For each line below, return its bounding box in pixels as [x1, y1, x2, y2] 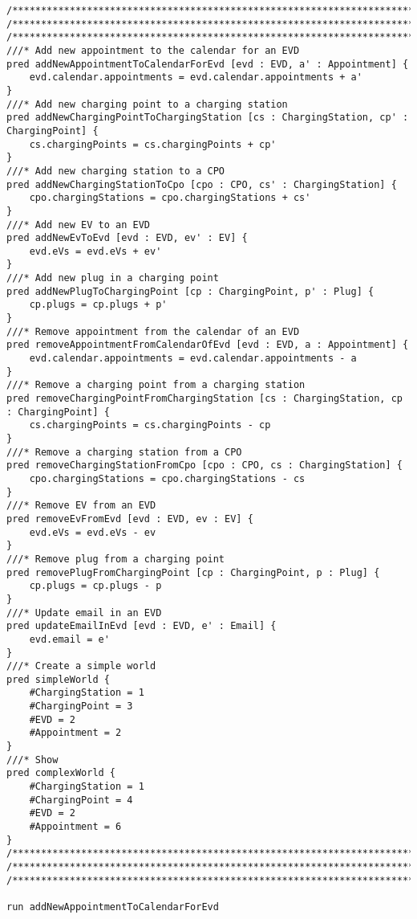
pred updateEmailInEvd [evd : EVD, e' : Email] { [6, 620, 277, 632]
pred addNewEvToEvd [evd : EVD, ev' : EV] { [6, 232, 248, 244]
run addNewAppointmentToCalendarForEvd [6, 901, 219, 913]
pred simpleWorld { [6, 673, 110, 685]
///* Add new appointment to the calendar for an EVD [6, 44, 300, 56]
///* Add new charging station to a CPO [6, 165, 225, 177]
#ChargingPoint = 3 [29, 700, 133, 713]
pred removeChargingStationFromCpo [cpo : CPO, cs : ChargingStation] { [6, 459, 403, 472]
